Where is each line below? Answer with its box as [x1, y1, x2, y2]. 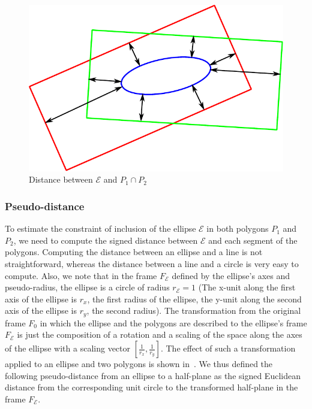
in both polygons [206, 222, 269, 235]
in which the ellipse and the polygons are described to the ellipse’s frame [40, 316, 307, 329]
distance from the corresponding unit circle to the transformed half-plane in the [5, 381, 298, 393]
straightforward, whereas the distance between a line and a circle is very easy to [5, 257, 299, 269]
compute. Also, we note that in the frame [5, 269, 157, 281]
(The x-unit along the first [198, 281, 296, 293]
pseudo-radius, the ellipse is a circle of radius [5, 281, 170, 293]
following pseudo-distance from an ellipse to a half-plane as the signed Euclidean [5, 369, 301, 381]
